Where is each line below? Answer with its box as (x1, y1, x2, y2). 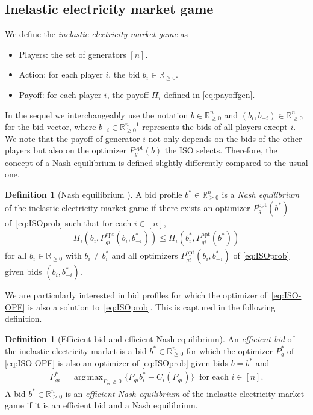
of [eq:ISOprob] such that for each (5, 216, 132, 229)
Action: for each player (19, 68, 103, 81)
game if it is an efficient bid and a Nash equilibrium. (5, 399, 198, 411)
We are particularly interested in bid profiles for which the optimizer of (5, 289, 267, 301)
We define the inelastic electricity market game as (5, 28, 188, 40)
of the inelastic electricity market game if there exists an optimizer (5, 201, 250, 214)
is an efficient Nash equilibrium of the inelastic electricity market (65, 387, 305, 399)
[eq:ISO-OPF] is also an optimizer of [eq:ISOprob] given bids (5, 357, 228, 369)
